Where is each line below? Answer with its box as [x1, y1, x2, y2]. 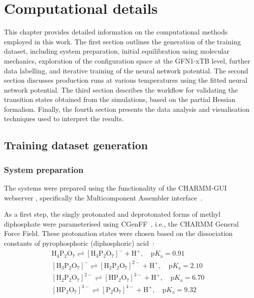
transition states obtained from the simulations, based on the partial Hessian [4, 94, 236, 104]
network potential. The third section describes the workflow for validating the [4, 84, 238, 95]
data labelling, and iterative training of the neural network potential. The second [4, 65, 249, 75]
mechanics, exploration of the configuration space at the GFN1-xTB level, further [4, 55, 251, 66]
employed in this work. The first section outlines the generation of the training [4, 36, 241, 46]
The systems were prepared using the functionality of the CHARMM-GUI [4, 183, 227, 193]
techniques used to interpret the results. [4, 113, 124, 124]
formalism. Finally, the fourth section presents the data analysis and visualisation [4, 103, 250, 114]
